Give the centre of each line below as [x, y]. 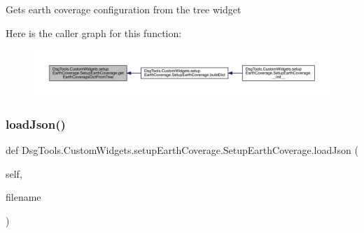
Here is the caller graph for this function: [94, 33]
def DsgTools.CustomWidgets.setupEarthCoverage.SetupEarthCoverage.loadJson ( [182, 150]
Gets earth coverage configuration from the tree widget [124, 9]
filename [23, 197]
